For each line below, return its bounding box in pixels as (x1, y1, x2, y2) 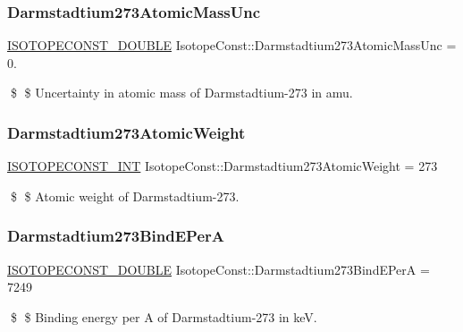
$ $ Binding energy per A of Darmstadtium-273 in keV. (10, 307, 317, 326)
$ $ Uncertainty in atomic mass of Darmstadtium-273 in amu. (10, 83, 353, 102)
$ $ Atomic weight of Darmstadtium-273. (10, 186, 240, 205)
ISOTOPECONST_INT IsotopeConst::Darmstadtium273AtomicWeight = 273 (7, 157, 438, 175)
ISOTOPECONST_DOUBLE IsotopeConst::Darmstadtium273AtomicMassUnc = (7, 36, 457, 55)
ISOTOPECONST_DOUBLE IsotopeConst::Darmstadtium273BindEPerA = (7, 260, 430, 278)
